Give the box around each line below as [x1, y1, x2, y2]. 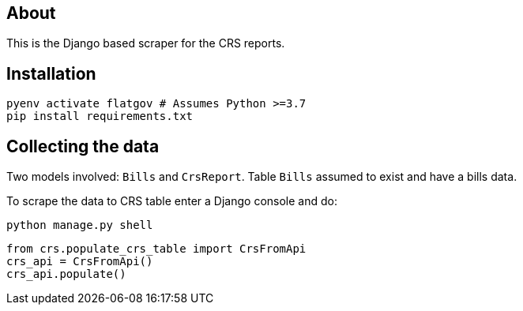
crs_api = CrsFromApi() [6, 255, 153, 268]
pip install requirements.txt [6, 110, 194, 123]
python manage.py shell [6, 219, 153, 232]
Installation [6, 63, 96, 84]
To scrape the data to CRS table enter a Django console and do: [6, 194, 337, 208]
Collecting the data [6, 136, 160, 156]
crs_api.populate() [6, 268, 126, 281]
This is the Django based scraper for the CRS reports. [6, 36, 285, 51]
